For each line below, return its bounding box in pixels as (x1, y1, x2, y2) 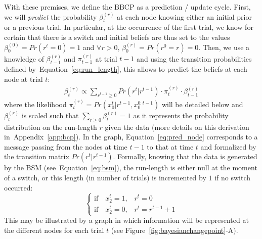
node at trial (4, 73, 43, 84)
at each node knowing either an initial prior (117, 11, 252, 22)
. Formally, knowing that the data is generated (113, 151, 257, 162)
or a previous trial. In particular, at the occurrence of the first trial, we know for (4, 22, 253, 32)
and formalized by (200, 141, 256, 152)
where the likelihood (4, 99, 67, 109)
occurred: (4, 182, 33, 193)
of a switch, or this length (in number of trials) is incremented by (4, 172, 206, 182)
